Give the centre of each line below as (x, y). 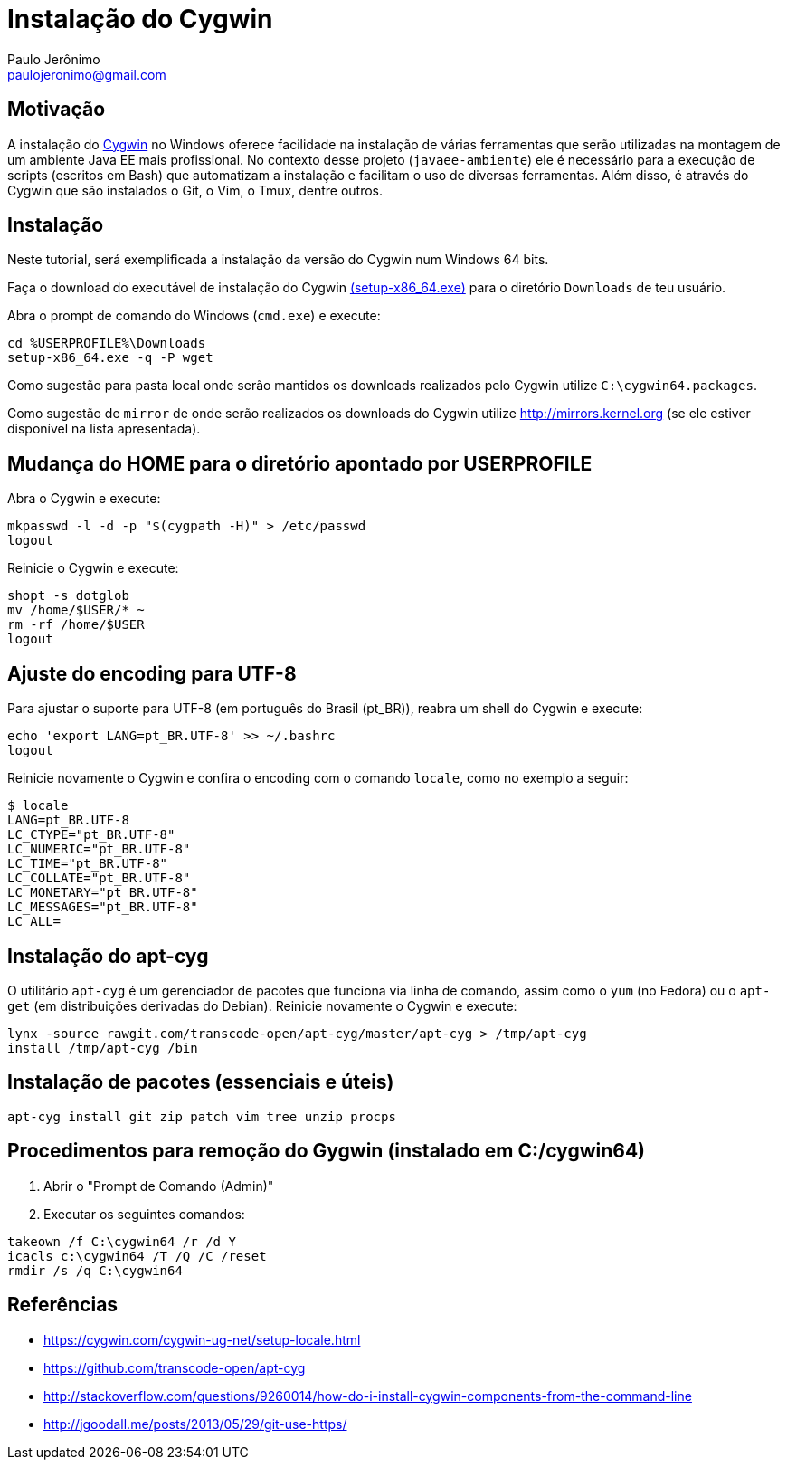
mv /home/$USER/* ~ (76, 610)
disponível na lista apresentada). (104, 429)
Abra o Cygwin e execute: (84, 499)
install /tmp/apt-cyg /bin (103, 1048)
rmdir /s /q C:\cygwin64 (95, 1270)
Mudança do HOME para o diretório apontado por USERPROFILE (300, 463)
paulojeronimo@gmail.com (87, 74)
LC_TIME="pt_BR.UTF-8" (88, 864)
